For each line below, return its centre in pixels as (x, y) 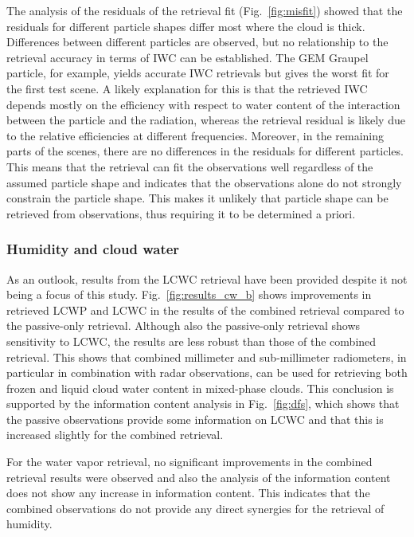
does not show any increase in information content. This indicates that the (188, 493)
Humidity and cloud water (93, 249)
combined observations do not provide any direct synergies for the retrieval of (195, 508)
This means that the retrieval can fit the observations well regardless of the (190, 166)
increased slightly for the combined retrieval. (115, 435)
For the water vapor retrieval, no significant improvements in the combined (189, 462)
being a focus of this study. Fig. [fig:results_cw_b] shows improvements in (189, 294)
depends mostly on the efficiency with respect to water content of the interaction (203, 104)
